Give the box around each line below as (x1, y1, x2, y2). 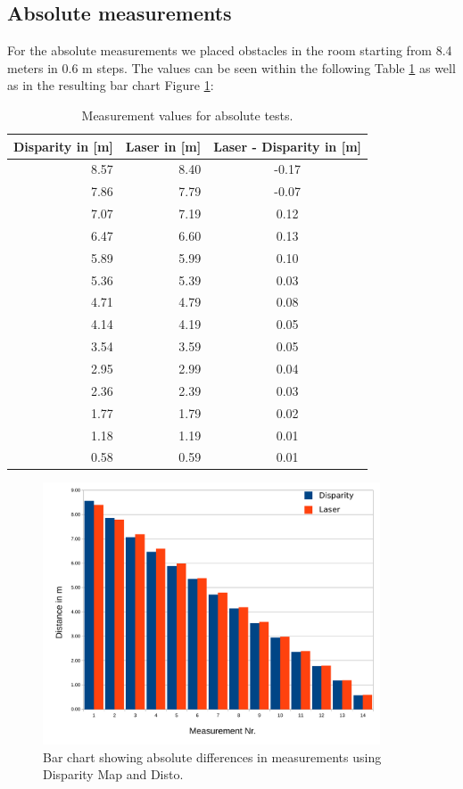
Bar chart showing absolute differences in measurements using (43, 747, 382, 766)
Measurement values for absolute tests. (81, 105, 294, 124)
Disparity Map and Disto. (43, 765, 184, 784)
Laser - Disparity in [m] (213, 136, 362, 155)
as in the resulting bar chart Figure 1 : (7, 76, 214, 95)
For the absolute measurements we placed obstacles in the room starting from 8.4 (7, 41, 452, 60)
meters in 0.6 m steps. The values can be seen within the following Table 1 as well (7, 58, 456, 77)
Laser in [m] (125, 136, 202, 155)
